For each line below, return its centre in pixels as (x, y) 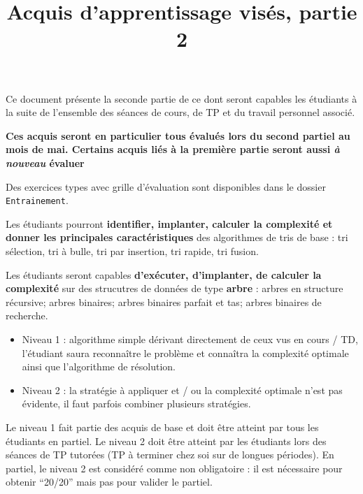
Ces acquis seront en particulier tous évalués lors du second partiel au (178, 135)
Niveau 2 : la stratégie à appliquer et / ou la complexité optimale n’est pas (182, 390)
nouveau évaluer (45, 162)
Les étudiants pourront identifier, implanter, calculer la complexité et (169, 223)
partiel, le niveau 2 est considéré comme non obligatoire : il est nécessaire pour (174, 468)
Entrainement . (37, 200)
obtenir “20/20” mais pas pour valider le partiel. (109, 482)
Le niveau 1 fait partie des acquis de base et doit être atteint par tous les (162, 427)
